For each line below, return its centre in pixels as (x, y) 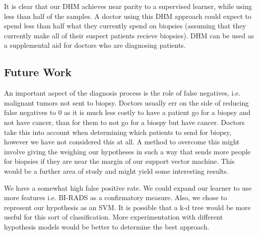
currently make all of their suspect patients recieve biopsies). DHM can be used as (129, 35)
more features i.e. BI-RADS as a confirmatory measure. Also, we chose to (116, 197)
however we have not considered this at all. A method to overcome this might (122, 142)
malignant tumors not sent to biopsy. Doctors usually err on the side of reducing (127, 102)
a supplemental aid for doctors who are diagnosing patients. (95, 45)
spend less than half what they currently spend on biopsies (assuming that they (125, 26)
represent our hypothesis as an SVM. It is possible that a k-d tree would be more (128, 207)
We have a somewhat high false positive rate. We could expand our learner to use (128, 187)
